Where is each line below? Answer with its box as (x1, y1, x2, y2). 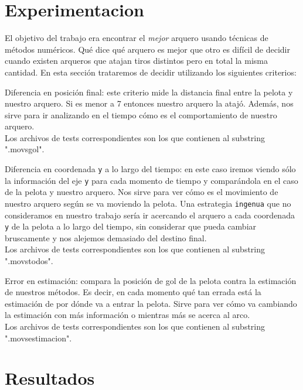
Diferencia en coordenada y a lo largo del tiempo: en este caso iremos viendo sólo (5, 163, 296, 175)
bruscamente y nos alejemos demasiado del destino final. (5, 231, 207, 244)
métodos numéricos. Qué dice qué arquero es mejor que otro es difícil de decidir (5, 43, 291, 55)
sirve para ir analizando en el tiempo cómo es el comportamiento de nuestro (5, 108, 277, 121)
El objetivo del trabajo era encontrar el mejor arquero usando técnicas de (5, 32, 268, 44)
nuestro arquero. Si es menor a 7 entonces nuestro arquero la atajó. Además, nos (5, 97, 294, 110)
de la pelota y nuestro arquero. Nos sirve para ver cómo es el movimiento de (5, 186, 278, 198)
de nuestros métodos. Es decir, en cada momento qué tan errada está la (5, 286, 261, 298)
